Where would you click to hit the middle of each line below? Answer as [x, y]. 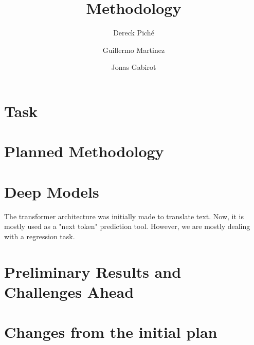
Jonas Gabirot [134, 67]
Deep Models [52, 191]
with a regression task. [40, 236]
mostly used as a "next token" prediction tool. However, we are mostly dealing [127, 226]
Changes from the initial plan [111, 332]
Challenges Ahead [69, 291]
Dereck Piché [134, 33]
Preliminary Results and [93, 271]
